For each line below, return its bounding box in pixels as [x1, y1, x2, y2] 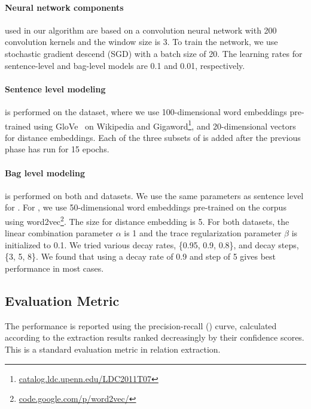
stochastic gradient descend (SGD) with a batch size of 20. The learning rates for [5, 47, 303, 59]
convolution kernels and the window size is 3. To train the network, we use [5, 35, 278, 48]
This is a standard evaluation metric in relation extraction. [5, 343, 221, 355]
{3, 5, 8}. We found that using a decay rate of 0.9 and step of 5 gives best [5, 250, 276, 263]
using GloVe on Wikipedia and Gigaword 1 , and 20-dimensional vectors [33, 118, 296, 132]
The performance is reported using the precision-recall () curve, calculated [5, 319, 277, 332]
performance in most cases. [5, 262, 104, 275]
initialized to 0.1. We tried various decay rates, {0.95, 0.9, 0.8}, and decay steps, [5, 238, 299, 251]
